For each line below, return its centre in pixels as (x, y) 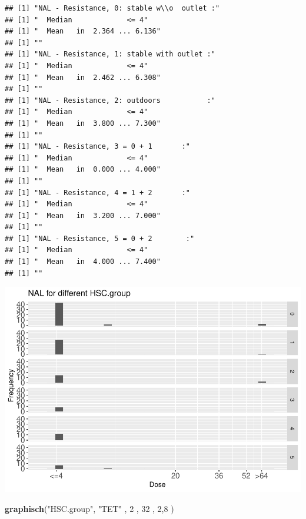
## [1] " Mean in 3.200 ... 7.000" (83, 215)
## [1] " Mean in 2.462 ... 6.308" (83, 77)
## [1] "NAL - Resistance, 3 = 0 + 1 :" (97, 147)
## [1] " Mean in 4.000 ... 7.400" (83, 262)
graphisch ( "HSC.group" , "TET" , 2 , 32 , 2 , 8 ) (89, 508)
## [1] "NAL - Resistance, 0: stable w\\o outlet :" (112, 8)
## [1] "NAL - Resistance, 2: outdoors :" (110, 100)
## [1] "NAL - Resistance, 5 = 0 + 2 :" (100, 238)
